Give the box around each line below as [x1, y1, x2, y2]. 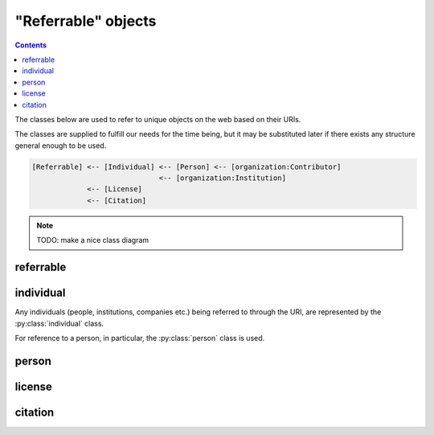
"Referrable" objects [14, 12, 157, 30]
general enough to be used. [14, 141, 107, 150]
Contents [14, 40, 47, 50]
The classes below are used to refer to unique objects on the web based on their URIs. [14, 114, 301, 124]
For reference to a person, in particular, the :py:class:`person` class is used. [14, 333, 265, 343]
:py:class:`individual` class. [14, 318, 104, 328]
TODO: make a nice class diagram [36, 236, 149, 245]
